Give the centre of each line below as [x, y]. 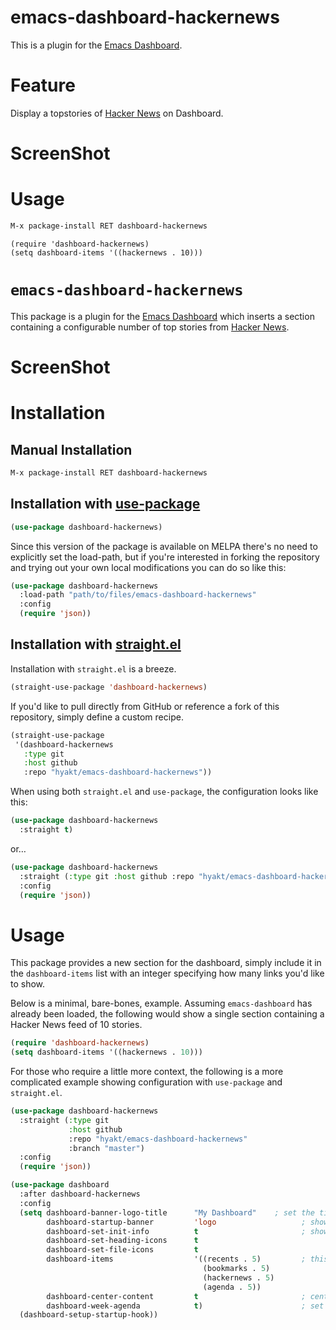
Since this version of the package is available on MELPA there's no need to [164, 546]
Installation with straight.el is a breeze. [93, 668]
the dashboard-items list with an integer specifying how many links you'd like [167, 973]
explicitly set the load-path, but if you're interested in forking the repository [165, 557]
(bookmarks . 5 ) [236, 1269]
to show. [28, 984]
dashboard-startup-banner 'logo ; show [187, 1222]
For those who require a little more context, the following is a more [147, 1072]
